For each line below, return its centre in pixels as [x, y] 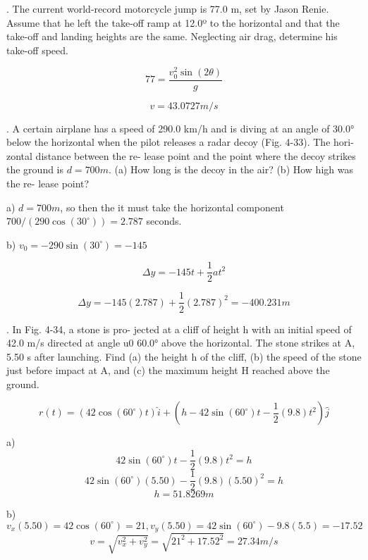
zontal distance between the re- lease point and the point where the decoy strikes [181, 155]
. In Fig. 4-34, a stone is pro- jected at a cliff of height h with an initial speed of [179, 329]
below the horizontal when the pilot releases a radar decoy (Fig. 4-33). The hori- [180, 142]
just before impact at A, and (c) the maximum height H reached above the [168, 370]
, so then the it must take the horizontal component [172, 207]
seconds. [164, 221]
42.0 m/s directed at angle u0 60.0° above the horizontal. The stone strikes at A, [181, 343]
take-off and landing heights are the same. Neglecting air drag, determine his [172, 36]
